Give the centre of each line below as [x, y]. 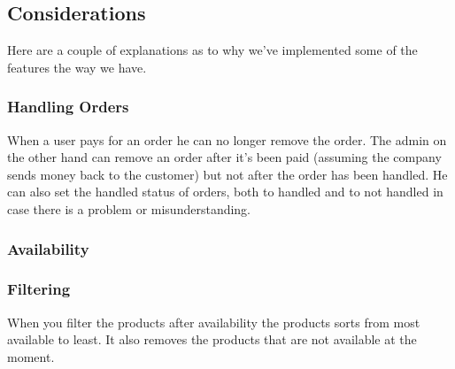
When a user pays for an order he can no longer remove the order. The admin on [227, 139]
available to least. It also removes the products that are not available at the [212, 339]
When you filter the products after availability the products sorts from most [214, 322]
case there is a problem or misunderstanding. [129, 208]
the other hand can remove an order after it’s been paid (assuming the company [224, 157]
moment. [31, 356]
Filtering [39, 289]
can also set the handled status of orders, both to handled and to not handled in [225, 192]
